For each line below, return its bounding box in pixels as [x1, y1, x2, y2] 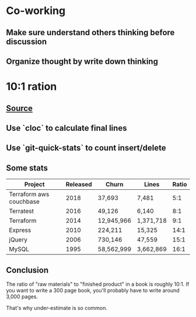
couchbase [9, 197, 40, 206]
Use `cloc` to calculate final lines [6, 123, 127, 133]
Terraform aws [9, 190, 50, 199]
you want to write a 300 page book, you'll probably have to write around [6, 287, 180, 294]
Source [6, 103, 33, 113]
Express [9, 226, 32, 234]
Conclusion [6, 265, 49, 275]
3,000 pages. [6, 293, 38, 300]
